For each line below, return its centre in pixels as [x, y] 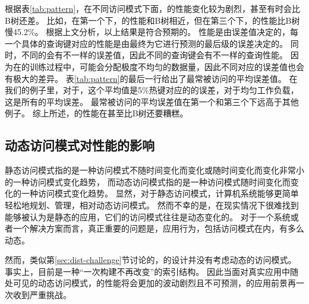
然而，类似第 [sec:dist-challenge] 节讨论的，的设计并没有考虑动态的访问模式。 [151, 260]
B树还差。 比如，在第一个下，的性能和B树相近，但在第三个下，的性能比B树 [152, 20]
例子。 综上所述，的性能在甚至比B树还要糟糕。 [97, 113]
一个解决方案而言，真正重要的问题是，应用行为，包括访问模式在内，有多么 [158, 228]
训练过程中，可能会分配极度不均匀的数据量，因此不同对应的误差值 [158, 66]
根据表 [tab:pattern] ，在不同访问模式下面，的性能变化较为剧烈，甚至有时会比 [153, 8]
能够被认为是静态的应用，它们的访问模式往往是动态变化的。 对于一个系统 [148, 216]
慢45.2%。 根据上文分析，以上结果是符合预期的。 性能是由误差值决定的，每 [152, 32]
